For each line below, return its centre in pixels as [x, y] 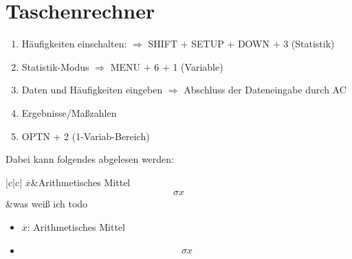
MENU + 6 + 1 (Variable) [167, 66]
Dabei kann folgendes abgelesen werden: [90, 159]
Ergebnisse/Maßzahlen [69, 112]
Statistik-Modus [55, 66]
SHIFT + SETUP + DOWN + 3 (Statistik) [241, 44]
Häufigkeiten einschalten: [74, 44]
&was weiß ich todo [47, 204]
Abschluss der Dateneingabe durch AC [265, 90]
